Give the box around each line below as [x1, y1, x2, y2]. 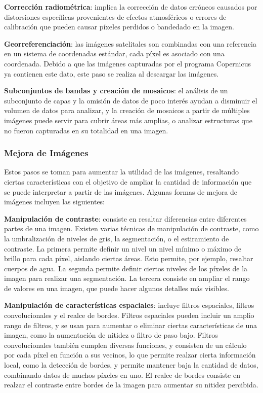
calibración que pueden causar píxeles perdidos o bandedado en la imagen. [4, 21, 234, 32]
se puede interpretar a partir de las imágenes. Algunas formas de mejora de [4, 186, 238, 197]
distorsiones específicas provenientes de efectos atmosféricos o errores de [4, 11, 227, 22]
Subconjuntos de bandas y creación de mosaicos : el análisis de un [4, 85, 228, 96]
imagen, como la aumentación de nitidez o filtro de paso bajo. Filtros [4, 330, 218, 340]
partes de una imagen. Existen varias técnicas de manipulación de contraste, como [4, 223, 259, 234]
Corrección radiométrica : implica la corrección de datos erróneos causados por [4, 2, 257, 12]
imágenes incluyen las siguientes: [4, 196, 105, 207]
